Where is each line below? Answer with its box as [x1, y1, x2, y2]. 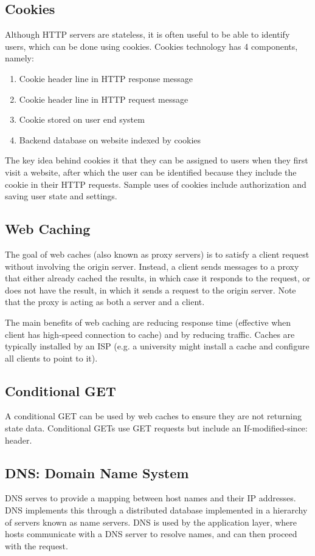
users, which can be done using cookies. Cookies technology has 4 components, [5, 39, 298, 52]
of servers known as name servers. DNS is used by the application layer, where [5, 515, 297, 528]
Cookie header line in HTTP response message [19, 72, 193, 84]
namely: [5, 52, 34, 64]
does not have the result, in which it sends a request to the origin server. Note [5, 283, 296, 296]
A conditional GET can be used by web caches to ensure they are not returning [5, 410, 302, 422]
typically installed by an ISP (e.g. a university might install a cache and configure [5, 340, 310, 352]
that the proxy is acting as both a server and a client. [5, 295, 205, 308]
